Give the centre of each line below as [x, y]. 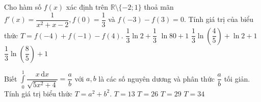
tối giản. [237, 78]
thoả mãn [159, 7]
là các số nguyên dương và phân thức [156, 78]
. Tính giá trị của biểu [219, 19]
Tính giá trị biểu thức [38, 93]
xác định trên [87, 7]
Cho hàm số [23, 7]
